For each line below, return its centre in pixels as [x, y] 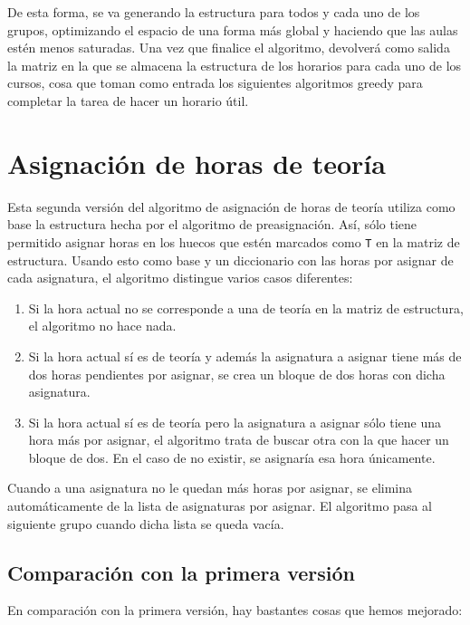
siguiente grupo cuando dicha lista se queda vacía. [146, 523]
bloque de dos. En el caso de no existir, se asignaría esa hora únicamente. [232, 457]
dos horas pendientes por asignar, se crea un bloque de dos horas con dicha [237, 374]
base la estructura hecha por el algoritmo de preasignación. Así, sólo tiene [212, 224]
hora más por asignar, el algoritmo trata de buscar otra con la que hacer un [239, 440]
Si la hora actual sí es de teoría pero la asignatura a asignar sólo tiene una [235, 422]
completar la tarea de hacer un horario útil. [128, 100]
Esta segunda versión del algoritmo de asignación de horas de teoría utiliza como [231, 206]
